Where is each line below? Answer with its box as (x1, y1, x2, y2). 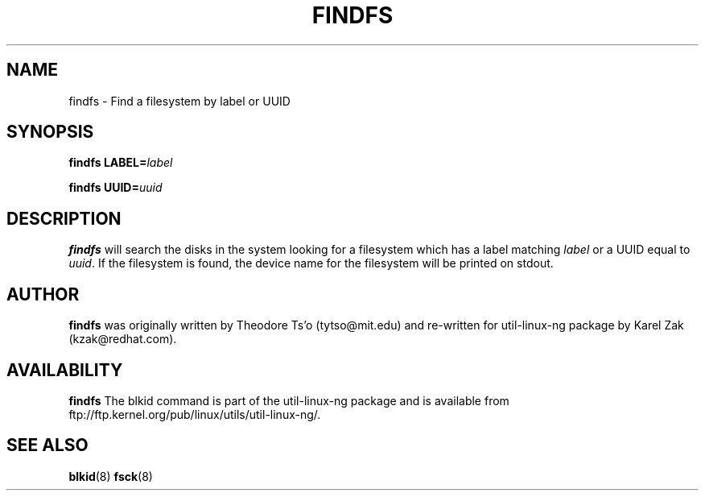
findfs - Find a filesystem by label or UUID (68, 93, 291, 108)
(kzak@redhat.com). (68, 332, 177, 346)
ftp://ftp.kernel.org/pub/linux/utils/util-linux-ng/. (68, 407, 321, 421)
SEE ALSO (6, 435, 89, 456)
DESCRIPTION (6, 208, 122, 229)
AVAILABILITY (6, 359, 123, 380)
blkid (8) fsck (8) (68, 469, 153, 483)
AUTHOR (6, 284, 80, 304)
